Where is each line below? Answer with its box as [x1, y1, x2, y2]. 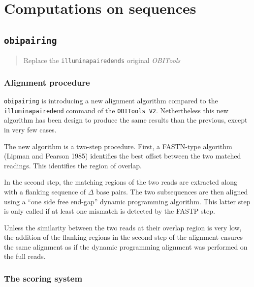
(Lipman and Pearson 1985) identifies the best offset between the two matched [4, 151, 241, 161]
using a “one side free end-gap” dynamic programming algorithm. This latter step [4, 196, 251, 206]
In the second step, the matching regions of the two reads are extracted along [4, 177, 238, 187]
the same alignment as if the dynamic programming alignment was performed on [4, 241, 248, 252]
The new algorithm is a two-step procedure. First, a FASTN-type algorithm [4, 141, 232, 151]
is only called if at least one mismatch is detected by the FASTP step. [4, 206, 215, 216]
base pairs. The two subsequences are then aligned [96, 186, 248, 196]
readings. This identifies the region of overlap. [4, 160, 142, 170]
